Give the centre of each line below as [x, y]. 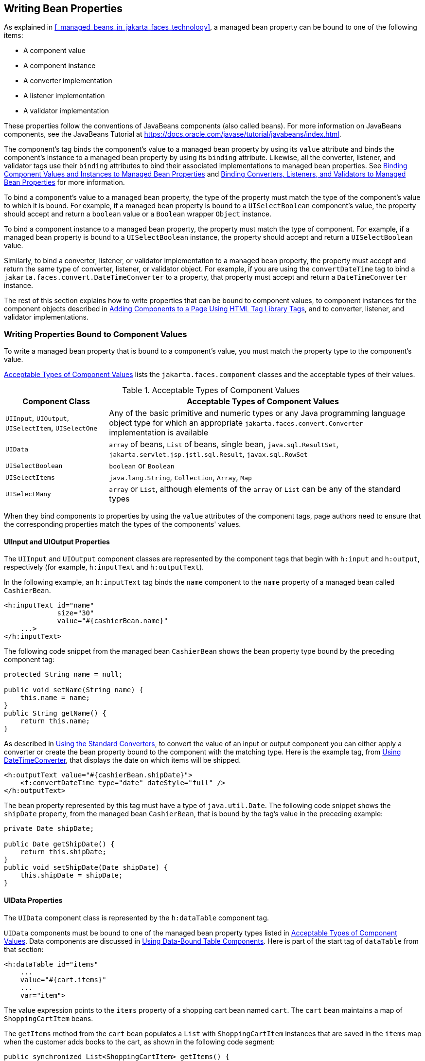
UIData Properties [33, 900]
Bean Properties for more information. [64, 182]
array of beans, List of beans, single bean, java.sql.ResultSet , [224, 444]
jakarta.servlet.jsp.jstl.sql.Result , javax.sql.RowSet [208, 454]
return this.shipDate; [63, 852]
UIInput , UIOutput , [37, 418]
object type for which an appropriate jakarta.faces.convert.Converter [236, 423]
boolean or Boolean [142, 466]
